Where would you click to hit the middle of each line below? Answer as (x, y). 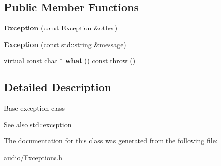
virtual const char (31, 61)
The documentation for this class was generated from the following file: (111, 141)
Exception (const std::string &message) (65, 44)
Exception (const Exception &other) (61, 28)
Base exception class (35, 108)
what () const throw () (100, 61)
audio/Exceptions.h (33, 157)
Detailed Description (58, 87)
